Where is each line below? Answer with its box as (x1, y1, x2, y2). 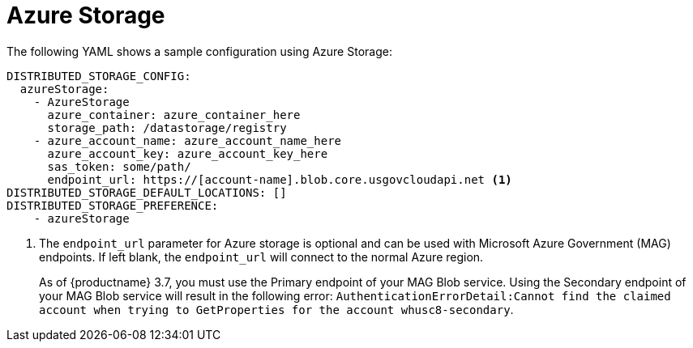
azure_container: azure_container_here (47, 108, 301, 121)
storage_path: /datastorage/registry (47, 121, 287, 134)
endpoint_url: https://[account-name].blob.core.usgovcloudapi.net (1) (47, 172, 512, 186)
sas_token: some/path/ (47, 159, 191, 173)
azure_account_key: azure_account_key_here (47, 146, 328, 160)
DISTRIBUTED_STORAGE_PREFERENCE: (6, 198, 219, 212)
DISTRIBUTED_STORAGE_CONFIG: (6, 69, 191, 83)
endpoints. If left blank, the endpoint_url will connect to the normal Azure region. (39, 249, 484, 264)
